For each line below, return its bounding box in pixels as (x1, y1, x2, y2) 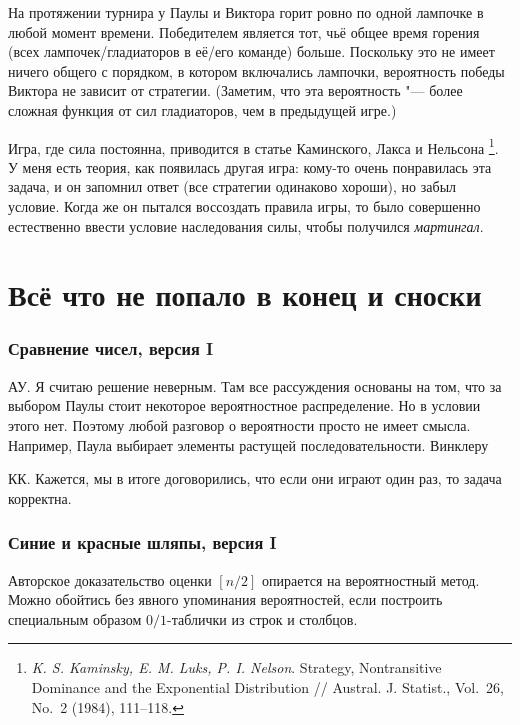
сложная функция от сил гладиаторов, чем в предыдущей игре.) (8, 99, 397, 120)
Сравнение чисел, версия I (8, 336, 214, 361)
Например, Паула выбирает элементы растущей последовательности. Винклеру (8, 434, 489, 455)
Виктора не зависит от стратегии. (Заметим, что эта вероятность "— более (8, 80, 463, 101)
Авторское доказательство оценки (8, 569, 212, 590)
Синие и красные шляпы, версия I (8, 530, 277, 555)
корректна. (8, 487, 72, 508)
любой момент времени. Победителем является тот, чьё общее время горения (8, 21, 480, 42)
